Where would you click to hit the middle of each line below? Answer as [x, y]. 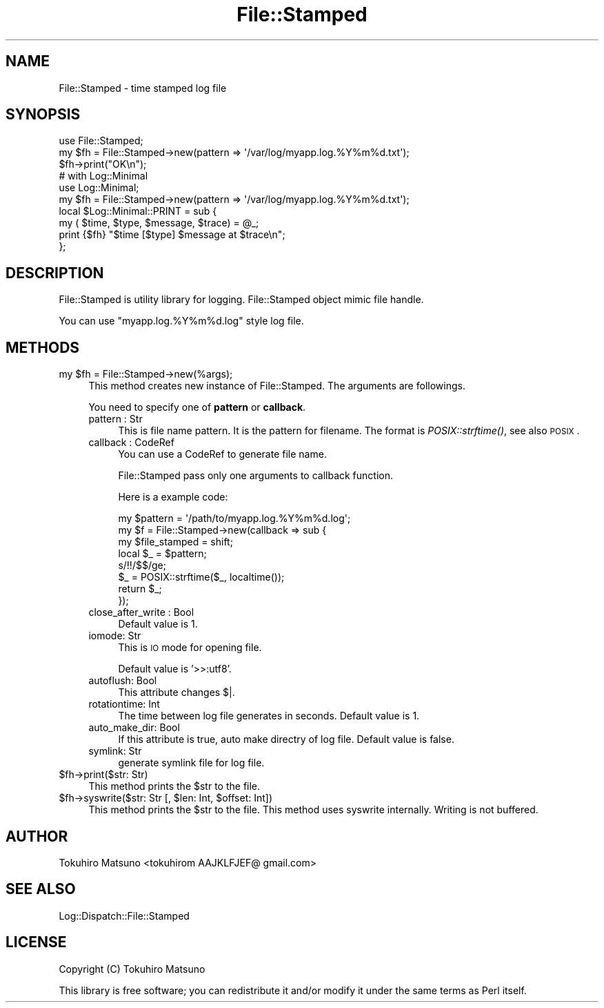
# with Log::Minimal [103, 176]
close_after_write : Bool [141, 612]
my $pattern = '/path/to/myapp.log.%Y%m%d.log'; [234, 518]
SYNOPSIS [43, 115]
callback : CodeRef [131, 443]
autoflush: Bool [123, 681]
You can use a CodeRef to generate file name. [222, 454]
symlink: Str [115, 751]
